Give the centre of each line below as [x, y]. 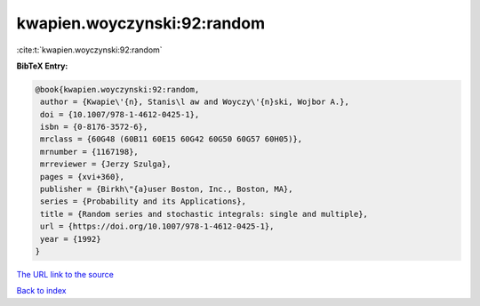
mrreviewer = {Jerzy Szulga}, [106, 164]
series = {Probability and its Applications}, [143, 201]
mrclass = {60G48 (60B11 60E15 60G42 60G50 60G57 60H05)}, [172, 139]
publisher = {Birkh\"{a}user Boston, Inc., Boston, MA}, [167, 189]
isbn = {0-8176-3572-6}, [94, 127]
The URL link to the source [65, 274]
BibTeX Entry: [42, 66]
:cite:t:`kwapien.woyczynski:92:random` [90, 50]
